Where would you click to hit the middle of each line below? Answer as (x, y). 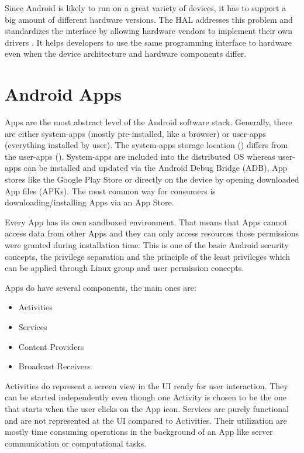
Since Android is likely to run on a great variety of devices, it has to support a (146, 8)
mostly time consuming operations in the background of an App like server (139, 432)
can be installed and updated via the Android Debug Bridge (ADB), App (156, 168)
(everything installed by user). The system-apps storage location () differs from (146, 145)
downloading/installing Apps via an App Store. (89, 202)
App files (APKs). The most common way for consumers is (110, 191)
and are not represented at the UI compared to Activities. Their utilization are (146, 420)
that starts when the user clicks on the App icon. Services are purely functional (147, 408)
